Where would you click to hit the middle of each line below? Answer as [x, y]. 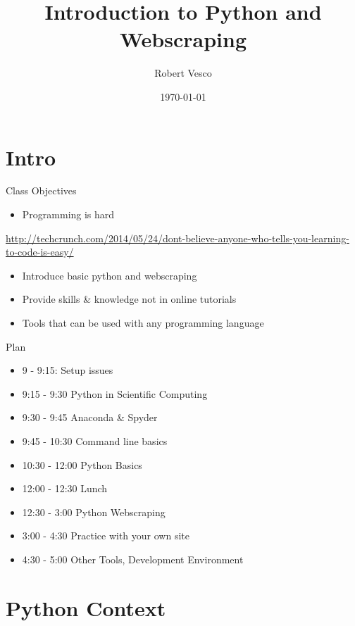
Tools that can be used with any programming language [143, 323]
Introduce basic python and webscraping [110, 275]
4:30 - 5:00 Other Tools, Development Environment [133, 559]
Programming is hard [68, 214]
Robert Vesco [183, 73]
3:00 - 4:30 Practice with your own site [106, 536]
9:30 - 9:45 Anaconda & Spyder [90, 417]
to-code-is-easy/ [40, 252]
